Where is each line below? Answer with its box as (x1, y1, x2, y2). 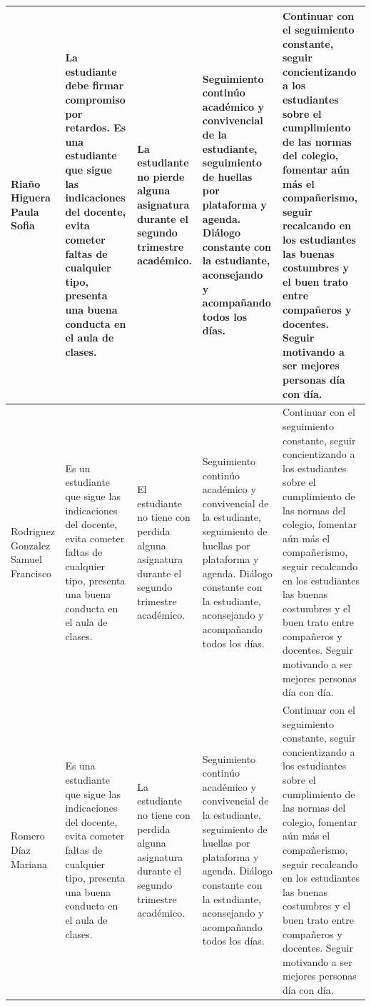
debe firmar (65, 78, 124, 93)
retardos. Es (65, 120, 126, 135)
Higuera (11, 190, 51, 205)
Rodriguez (11, 523, 56, 538)
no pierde (137, 169, 185, 184)
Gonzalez (11, 537, 51, 552)
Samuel (11, 552, 42, 567)
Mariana (11, 856, 48, 871)
